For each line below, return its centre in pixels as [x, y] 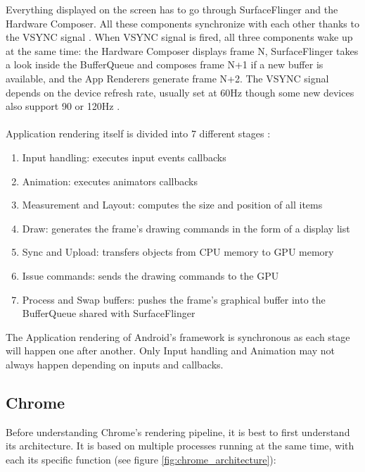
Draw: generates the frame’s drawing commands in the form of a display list [186, 228]
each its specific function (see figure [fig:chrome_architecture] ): [141, 459]
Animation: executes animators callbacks [110, 181]
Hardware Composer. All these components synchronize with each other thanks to [182, 23]
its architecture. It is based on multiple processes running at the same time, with [180, 446]
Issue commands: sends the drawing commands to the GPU [151, 275]
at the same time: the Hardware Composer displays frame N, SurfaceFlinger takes [182, 50]
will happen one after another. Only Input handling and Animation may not [171, 350]
